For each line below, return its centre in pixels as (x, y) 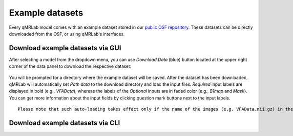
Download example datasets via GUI (65, 48)
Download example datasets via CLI (64, 123)
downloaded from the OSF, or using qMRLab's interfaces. (67, 34)
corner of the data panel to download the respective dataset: (70, 66)
